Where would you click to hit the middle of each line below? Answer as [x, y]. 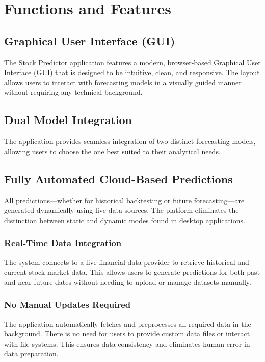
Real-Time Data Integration [63, 243]
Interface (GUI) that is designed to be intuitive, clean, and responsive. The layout [132, 72]
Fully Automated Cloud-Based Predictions [118, 178]
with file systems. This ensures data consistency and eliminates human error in [127, 343]
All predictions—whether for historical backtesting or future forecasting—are [124, 200]
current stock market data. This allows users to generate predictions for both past [132, 272]
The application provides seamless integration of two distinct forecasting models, [130, 141]
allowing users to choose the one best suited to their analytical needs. [112, 151]
